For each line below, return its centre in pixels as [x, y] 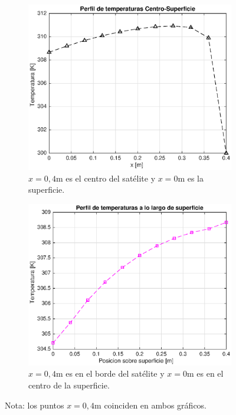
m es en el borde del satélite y [110, 373]
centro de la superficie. [69, 385]
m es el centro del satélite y [106, 178]
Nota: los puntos [35, 405]
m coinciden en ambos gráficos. [151, 405]
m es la [191, 178]
